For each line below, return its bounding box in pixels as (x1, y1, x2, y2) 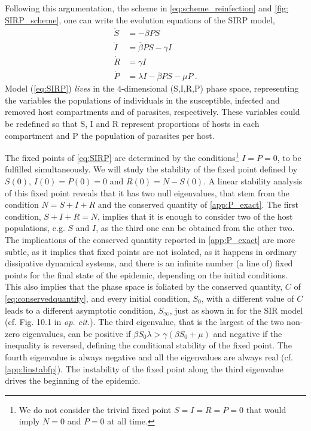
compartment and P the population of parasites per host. (5, 129, 215, 141)
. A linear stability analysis (203, 175, 303, 187)
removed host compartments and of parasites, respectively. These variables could (5, 105, 300, 118)
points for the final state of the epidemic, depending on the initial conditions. (5, 268, 288, 281)
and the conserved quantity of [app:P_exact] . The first (97, 198, 298, 211)
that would (246, 403, 286, 415)
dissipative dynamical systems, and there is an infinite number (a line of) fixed (5, 257, 293, 269)
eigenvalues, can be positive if (22, 327, 131, 339)
